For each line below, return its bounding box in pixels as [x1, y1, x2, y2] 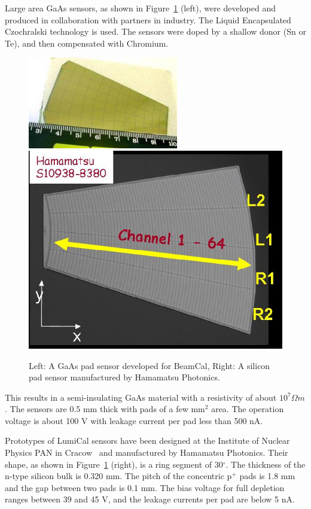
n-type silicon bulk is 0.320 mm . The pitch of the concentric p [5, 470, 232, 482]
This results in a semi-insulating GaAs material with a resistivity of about [5, 391, 277, 403]
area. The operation [211, 403, 284, 415]
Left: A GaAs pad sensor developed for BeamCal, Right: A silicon [29, 359, 270, 371]
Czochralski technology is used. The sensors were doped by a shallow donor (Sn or [5, 25, 306, 38]
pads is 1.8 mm [239, 470, 295, 482]
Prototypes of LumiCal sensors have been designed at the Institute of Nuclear [5, 434, 290, 447]
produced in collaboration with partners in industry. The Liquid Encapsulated [5, 13, 291, 26]
